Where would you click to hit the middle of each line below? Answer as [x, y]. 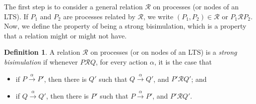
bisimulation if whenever [41, 61]
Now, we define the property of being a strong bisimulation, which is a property [125, 26]
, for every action [122, 61]
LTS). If [16, 16]
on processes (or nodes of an [196, 6]
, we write [158, 16]
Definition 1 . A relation [42, 52]
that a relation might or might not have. [65, 35]
